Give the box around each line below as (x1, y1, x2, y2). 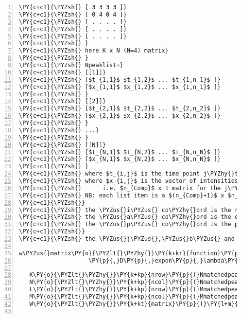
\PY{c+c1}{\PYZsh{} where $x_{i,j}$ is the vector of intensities (19, 177, 239, 184)
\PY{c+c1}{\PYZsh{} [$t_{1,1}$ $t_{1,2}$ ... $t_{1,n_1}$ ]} (19, 76, 221, 83)
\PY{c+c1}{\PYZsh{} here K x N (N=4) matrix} (19, 47, 169, 54)
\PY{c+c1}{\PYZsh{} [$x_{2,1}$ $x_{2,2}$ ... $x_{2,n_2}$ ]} (19, 112, 221, 120)
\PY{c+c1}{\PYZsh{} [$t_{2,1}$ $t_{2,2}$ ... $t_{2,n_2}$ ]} (19, 105, 221, 112)
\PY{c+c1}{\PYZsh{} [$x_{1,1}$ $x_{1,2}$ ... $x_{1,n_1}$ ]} (19, 83, 221, 90)
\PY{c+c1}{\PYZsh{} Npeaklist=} (19, 62, 123, 69)
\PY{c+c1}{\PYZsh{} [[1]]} (19, 69, 106, 76)
